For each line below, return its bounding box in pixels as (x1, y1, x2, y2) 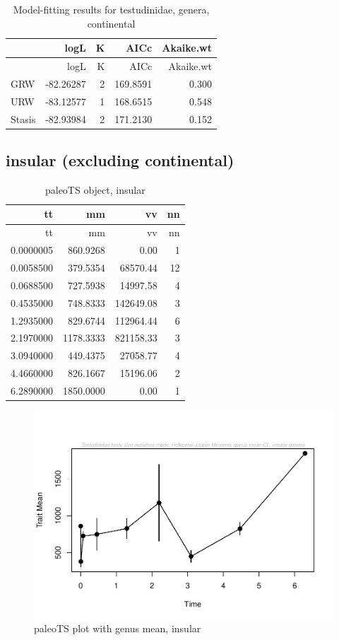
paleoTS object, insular (44, 182, 145, 197)
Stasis (11, 111, 36, 126)
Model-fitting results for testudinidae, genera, (13, 2, 210, 16)
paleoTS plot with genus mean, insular (34, 621, 201, 636)
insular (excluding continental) (6, 149, 234, 171)
